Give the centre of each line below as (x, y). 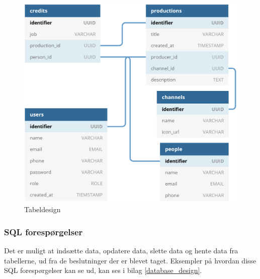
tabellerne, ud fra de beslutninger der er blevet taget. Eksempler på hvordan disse (130, 260)
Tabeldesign (42, 209)
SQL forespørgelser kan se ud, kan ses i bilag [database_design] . (103, 270)
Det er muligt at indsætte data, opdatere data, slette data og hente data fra (121, 250)
